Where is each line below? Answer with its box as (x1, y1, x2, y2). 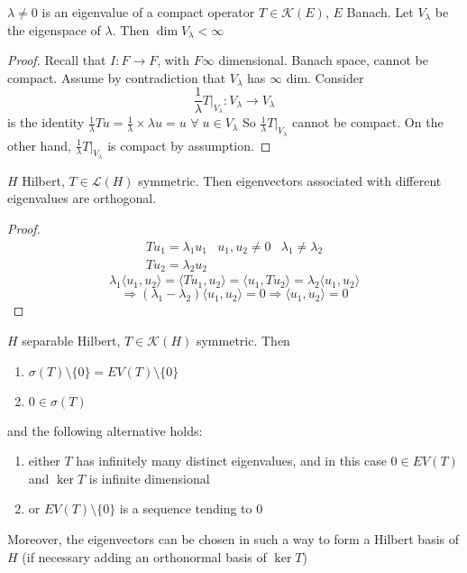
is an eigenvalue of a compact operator (41, 3, 255, 21)
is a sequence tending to (119, 499, 252, 518)
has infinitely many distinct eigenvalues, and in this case (76, 451, 387, 470)
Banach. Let (346, 3, 414, 21)
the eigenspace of (7, 20, 101, 39)
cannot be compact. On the (292, 113, 444, 132)
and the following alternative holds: (7, 421, 203, 439)
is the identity (7, 113, 85, 132)
